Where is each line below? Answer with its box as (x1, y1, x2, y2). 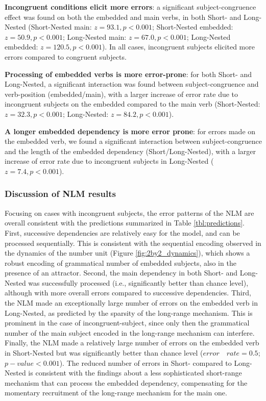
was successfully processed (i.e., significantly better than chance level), (28, 277, 249, 288)
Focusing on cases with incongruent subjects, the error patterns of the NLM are (5, 207, 254, 218)
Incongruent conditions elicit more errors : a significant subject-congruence (5, 2, 256, 12)
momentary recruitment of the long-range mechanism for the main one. (5, 387, 227, 398)
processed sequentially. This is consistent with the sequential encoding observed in (5, 237, 261, 248)
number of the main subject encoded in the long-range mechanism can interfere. (5, 327, 255, 338)
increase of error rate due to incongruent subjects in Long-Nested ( (5, 156, 214, 166)
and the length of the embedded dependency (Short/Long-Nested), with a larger (5, 145, 256, 156)
